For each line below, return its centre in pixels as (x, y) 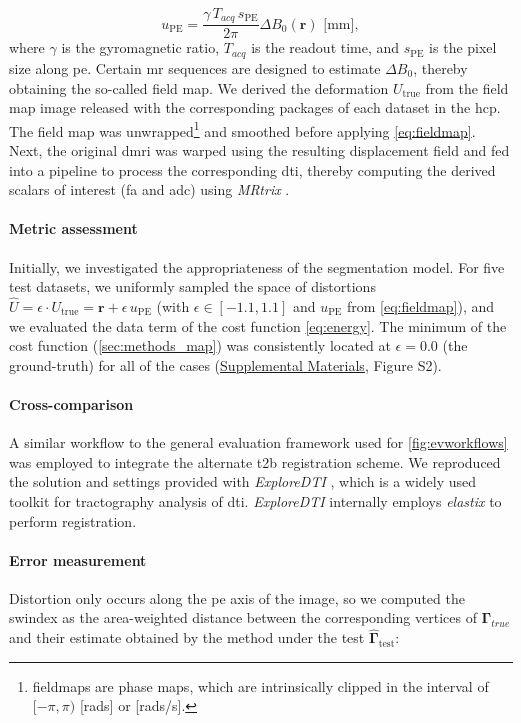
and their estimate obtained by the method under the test (187, 637)
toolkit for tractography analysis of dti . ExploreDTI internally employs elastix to (255, 500)
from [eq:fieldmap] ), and (420, 305)
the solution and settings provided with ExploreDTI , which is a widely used (243, 481)
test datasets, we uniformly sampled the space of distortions (192, 286)
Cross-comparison (71, 403)
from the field (467, 87)
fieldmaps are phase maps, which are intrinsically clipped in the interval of (260, 685)
